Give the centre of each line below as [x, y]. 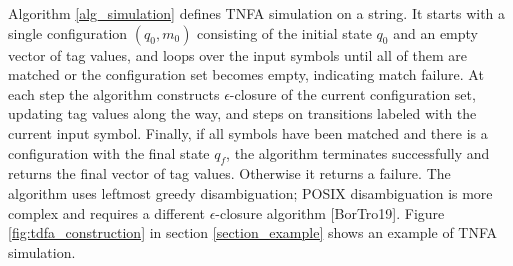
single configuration [68, 32]
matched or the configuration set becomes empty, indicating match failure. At [246, 74]
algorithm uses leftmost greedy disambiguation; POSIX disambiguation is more [250, 192]
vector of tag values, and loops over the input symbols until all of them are [237, 54]
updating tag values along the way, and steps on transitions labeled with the [242, 113]
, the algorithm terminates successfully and [358, 152]
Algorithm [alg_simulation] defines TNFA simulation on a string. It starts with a [257, 13]
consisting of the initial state [284, 32]
